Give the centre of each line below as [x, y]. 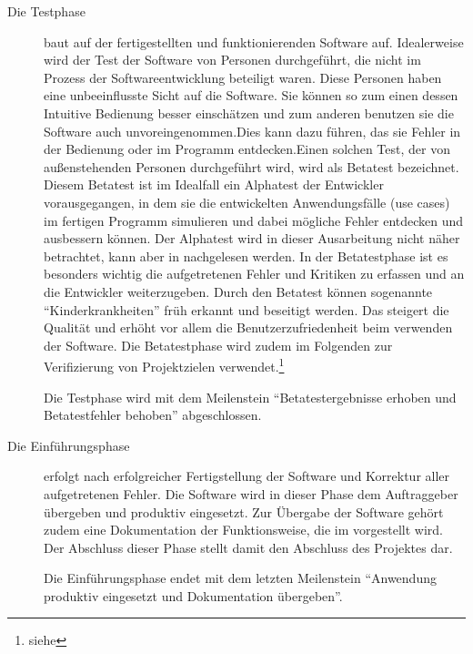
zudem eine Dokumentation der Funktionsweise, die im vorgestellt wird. [244, 530]
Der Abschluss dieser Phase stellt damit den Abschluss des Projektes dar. [248, 547]
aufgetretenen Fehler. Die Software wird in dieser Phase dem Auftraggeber [251, 493]
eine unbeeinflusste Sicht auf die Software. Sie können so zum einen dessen [251, 95]
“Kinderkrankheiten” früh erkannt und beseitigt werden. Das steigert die [247, 309]
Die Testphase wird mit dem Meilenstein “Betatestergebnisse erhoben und [250, 397]
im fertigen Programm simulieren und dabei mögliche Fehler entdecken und [254, 220]
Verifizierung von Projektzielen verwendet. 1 [164, 365]
